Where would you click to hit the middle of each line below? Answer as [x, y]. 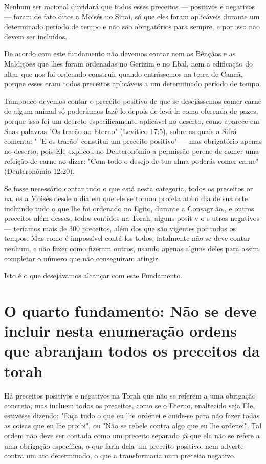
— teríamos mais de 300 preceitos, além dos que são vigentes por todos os [120, 228]
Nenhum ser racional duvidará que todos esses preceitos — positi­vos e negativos [130, 6]
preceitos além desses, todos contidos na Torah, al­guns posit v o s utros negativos [132, 218]
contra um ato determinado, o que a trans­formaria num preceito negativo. [120, 456]
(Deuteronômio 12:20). [39, 171]
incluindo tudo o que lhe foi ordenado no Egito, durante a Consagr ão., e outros [129, 208]
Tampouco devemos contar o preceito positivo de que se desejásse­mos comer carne [133, 101]
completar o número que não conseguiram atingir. [82, 258]
